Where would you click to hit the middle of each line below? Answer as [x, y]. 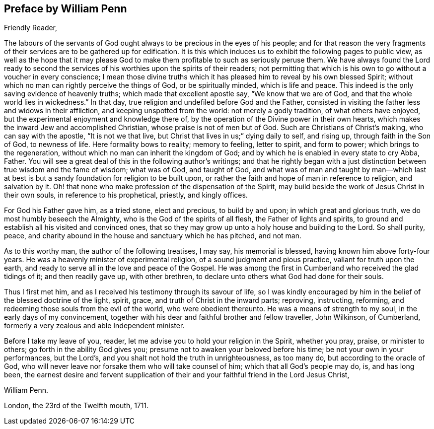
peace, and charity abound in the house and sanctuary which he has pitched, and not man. [153, 236]
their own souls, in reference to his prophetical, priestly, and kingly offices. [126, 195]
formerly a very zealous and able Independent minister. [94, 326]
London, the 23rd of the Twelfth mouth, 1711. [76, 406]
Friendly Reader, [31, 28]
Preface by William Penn [66, 9]
